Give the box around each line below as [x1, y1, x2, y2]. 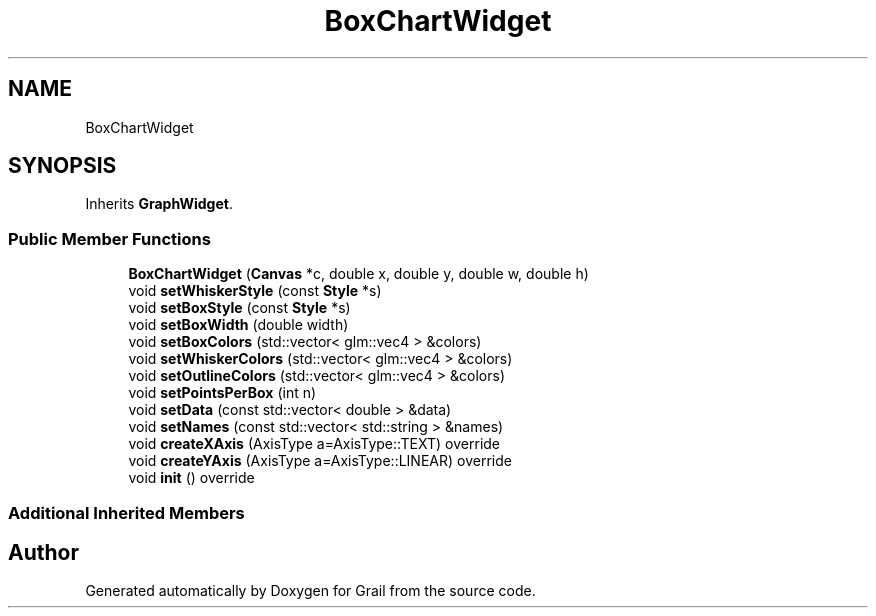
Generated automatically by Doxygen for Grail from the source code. [85, 582, 536, 600]
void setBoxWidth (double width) [128, 316, 349, 334]
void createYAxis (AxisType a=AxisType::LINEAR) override [128, 452, 512, 470]
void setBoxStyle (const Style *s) [128, 299, 351, 317]
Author [8, 539, 79, 565]
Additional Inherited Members [8, 502, 245, 523]
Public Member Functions [8, 228, 211, 249]
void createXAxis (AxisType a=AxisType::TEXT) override [128, 435, 501, 453]
